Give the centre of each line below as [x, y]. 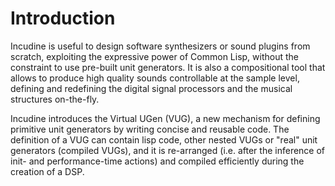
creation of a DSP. [47, 171]
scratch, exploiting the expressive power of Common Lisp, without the [155, 56]
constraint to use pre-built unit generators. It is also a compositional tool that [168, 67]
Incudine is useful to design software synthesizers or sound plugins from [160, 46]
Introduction [63, 18]
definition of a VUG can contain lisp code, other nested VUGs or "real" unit [164, 139]
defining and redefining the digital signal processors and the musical [151, 88]
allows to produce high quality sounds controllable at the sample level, [155, 78]
